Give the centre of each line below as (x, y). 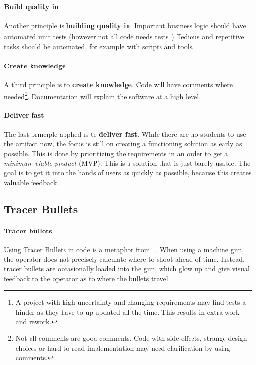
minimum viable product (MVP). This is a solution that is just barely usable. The (127, 163)
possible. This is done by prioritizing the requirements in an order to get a (116, 153)
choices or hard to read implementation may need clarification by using (123, 348)
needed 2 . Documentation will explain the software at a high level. (103, 95)
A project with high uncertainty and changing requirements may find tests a (131, 302)
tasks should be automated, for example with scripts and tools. (99, 46)
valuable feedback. (32, 182)
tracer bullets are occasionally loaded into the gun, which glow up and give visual (127, 268)
